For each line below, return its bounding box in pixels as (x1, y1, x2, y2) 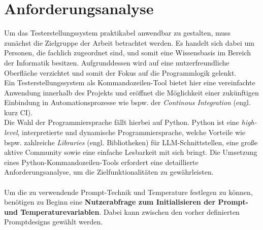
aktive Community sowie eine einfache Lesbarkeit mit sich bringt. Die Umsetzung (4, 147, 257, 157)
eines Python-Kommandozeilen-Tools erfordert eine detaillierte (4, 156, 199, 167)
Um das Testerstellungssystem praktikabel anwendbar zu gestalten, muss (4, 27, 231, 38)
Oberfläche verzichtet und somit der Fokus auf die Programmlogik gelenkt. (4, 67, 237, 78)
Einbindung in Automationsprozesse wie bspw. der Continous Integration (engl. (4, 97, 251, 108)
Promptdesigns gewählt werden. (4, 216, 103, 227)
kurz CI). (4, 107, 33, 117)
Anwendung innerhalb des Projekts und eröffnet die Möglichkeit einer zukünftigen (4, 87, 259, 97)
